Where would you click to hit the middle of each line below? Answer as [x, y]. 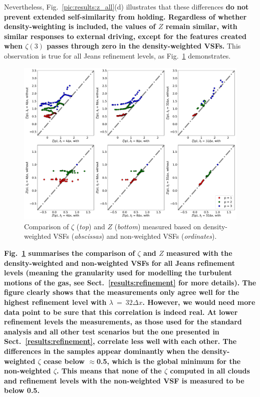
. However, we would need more [199, 302]
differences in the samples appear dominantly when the [102, 351]
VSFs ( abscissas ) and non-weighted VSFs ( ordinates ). [135, 236]
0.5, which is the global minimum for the [169, 361]
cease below [64, 361]
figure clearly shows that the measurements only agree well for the [122, 292]
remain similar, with [201, 26]
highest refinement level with [55, 302]
